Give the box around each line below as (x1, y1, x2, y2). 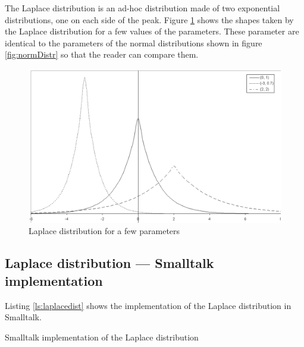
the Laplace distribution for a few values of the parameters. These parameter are (5, 25, 299, 37)
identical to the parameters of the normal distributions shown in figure (5, 36, 262, 49)
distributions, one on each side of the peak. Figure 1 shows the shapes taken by (5, 13, 294, 26)
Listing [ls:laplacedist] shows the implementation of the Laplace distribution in (5, 299, 292, 311)
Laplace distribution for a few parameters (29, 225, 180, 237)
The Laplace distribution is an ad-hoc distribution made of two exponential (5, 2, 280, 14)
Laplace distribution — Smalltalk (5, 254, 214, 272)
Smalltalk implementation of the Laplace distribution (5, 330, 199, 343)
